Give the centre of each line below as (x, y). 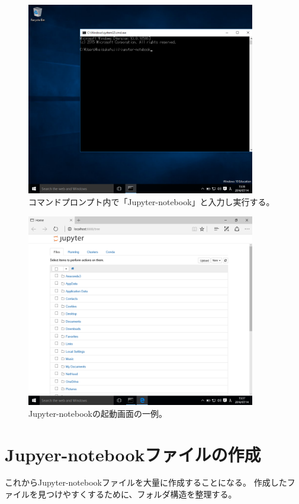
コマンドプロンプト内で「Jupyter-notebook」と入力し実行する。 (152, 202)
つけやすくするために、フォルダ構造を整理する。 (141, 494)
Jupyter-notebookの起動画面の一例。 (98, 413)
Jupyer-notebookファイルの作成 (133, 454)
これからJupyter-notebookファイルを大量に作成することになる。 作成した (146, 482)
